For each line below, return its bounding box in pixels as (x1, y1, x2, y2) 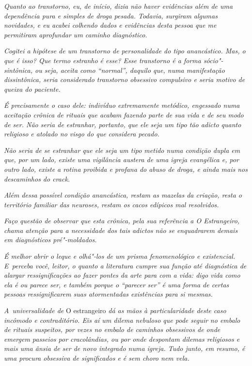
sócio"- (203, 55, 223, 65)
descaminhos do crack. (4, 173, 70, 183)
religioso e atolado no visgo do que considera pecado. (4, 129, 159, 139)
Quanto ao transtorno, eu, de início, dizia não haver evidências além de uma (4, 1, 233, 11)
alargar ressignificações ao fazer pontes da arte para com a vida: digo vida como (4, 270, 240, 280)
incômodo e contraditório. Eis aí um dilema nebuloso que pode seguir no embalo (4, 315, 240, 325)
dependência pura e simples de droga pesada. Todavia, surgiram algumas (4, 10, 218, 20)
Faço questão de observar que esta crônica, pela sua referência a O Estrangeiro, (4, 216, 240, 226)
